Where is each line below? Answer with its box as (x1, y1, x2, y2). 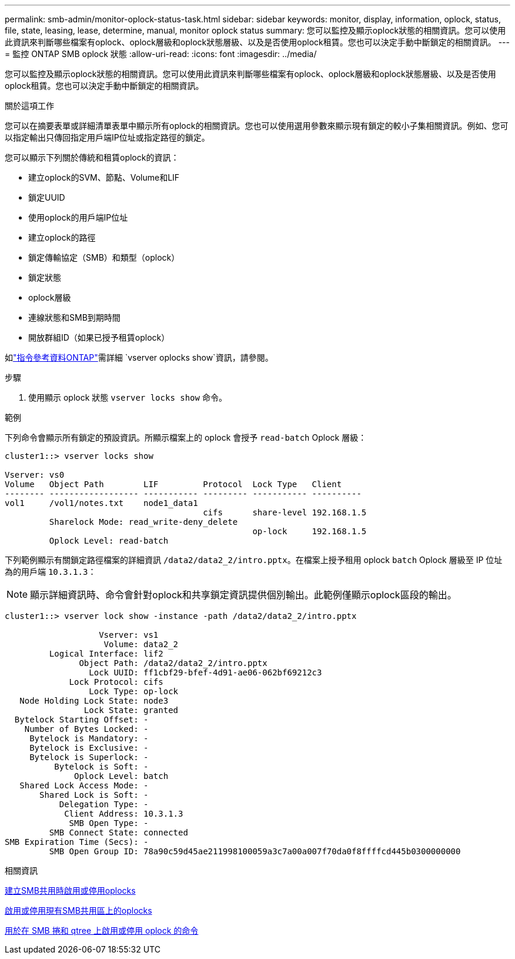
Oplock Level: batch (74, 771, 169, 781)
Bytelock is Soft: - (54, 762, 149, 771)
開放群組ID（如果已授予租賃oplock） (28, 332, 170, 342)
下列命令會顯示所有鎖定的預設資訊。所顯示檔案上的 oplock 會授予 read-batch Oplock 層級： (5, 432, 367, 442)
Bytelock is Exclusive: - (29, 743, 149, 752)
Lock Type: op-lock (89, 687, 179, 696)
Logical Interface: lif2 (49, 649, 163, 658)
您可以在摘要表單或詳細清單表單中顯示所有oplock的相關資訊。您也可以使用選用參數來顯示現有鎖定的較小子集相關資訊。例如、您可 (5, 121, 509, 131)
